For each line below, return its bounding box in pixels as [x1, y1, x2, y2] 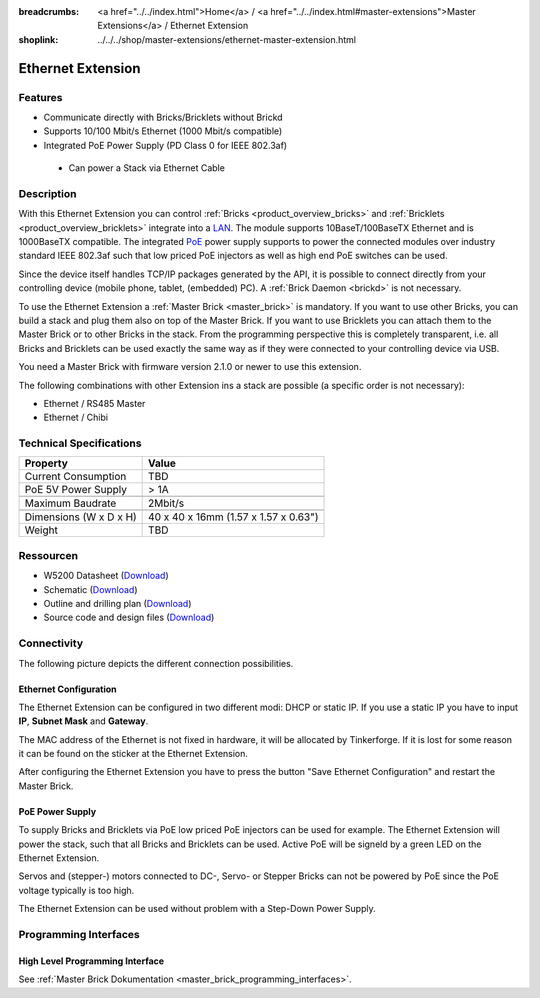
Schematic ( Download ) [43, 583, 139, 595]
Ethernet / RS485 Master [43, 397, 146, 409]
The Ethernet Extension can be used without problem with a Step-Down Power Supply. [18, 903, 377, 915]
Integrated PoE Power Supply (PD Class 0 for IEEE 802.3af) [43, 139, 288, 151]
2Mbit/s [148, 496, 185, 510]
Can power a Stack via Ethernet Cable [68, 162, 225, 174]
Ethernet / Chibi [43, 411, 109, 424]
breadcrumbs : [18, 6, 80, 17]
